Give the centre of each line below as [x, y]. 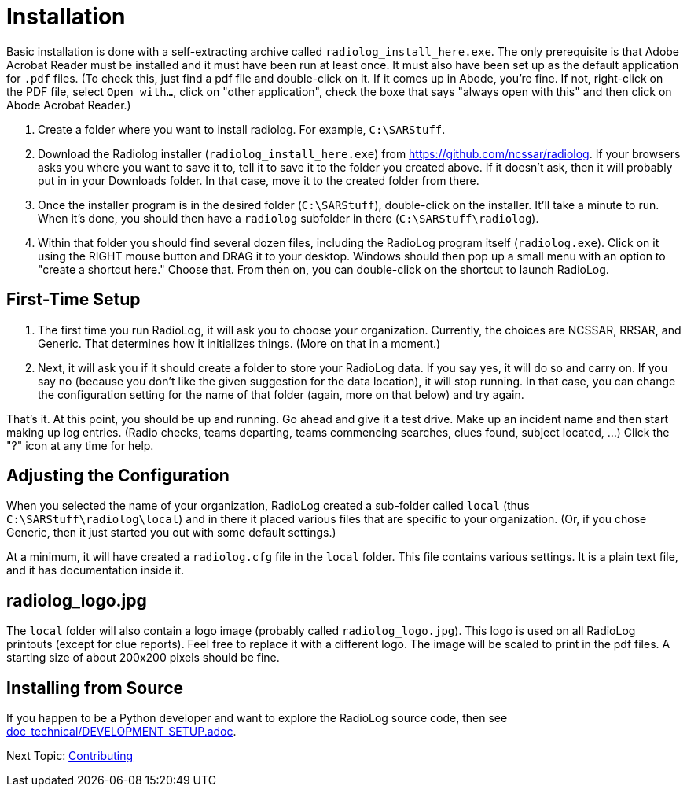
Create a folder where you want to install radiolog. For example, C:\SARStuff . [242, 129]
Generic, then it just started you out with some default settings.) [171, 533]
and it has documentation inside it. [96, 570]
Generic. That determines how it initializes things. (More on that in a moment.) [239, 343]
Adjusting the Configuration [118, 476]
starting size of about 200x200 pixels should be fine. [143, 658]
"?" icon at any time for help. [80, 445]
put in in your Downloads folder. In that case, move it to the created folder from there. [259, 180]
